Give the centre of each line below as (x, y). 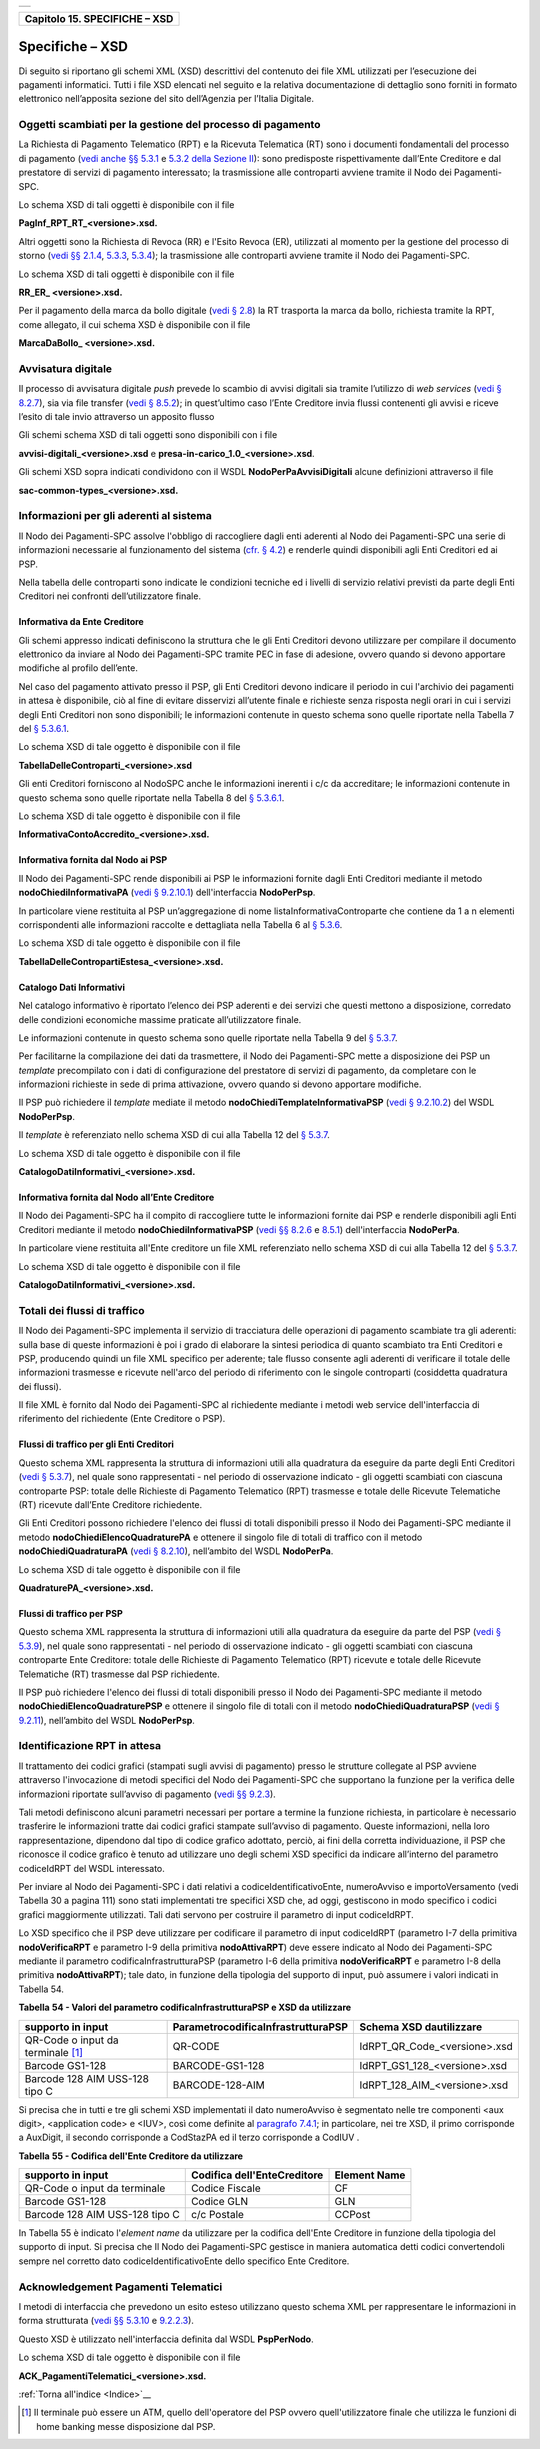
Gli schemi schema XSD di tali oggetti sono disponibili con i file (148, 435)
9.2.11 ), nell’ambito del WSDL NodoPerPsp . (106, 1720)
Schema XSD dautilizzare (421, 2027)
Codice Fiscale (226, 2188)
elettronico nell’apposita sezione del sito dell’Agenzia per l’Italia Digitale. (166, 99)
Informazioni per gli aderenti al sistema (115, 516)
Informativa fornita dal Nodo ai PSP (93, 860)
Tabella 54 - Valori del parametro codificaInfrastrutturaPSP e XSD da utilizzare (185, 2007)
